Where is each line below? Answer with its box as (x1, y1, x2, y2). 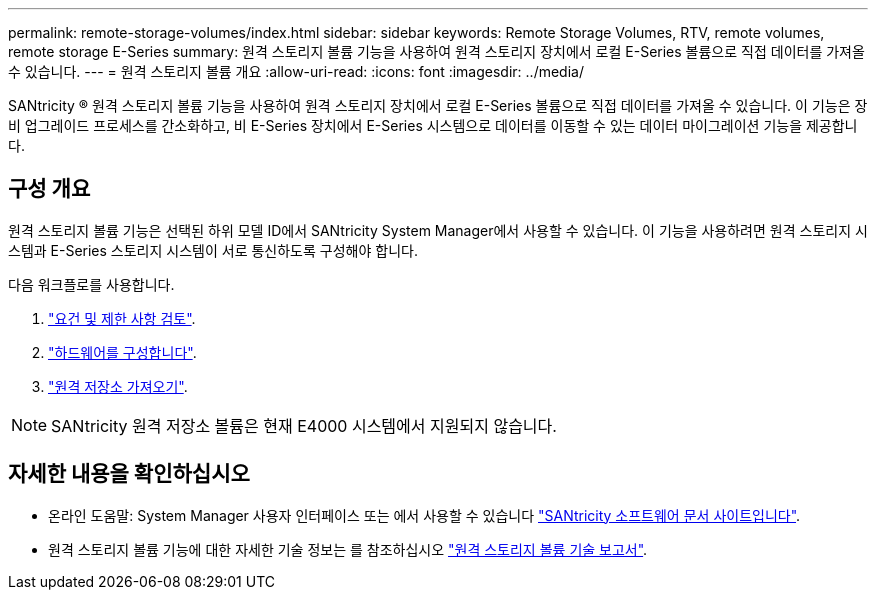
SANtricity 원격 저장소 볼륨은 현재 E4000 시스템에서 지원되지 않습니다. (51, 415, 557, 436)
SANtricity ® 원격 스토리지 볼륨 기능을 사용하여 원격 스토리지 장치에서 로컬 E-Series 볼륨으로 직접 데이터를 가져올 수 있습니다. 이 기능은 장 (8, 97, 868, 114)
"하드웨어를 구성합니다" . (48, 343, 197, 361)
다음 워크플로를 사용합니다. (8, 275, 175, 293)
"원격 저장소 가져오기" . (48, 377, 188, 395)
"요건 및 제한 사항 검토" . (48, 309, 196, 327)
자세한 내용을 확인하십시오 (8, 461, 250, 487)
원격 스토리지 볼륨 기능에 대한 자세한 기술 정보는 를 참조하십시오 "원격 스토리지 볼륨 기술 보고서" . (48, 540, 648, 558)
